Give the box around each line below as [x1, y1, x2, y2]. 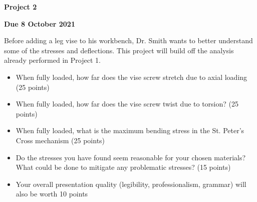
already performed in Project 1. [4, 55, 101, 65]
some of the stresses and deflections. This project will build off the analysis [4, 45, 234, 55]
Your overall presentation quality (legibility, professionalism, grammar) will [16, 178, 246, 189]
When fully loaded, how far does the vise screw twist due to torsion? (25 [16, 98, 239, 109]
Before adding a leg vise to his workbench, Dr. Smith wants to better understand [4, 35, 253, 46]
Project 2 [4, 2, 37, 12]
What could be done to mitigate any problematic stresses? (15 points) [16, 162, 231, 172]
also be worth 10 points [16, 188, 88, 199]
